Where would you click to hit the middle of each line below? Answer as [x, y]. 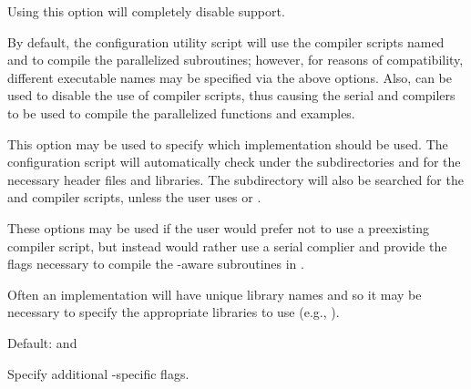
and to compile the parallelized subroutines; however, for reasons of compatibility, [235, 60]
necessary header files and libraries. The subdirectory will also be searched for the [235, 179]
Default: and [42, 342]
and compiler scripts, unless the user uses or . [134, 197]
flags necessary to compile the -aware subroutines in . [156, 264]
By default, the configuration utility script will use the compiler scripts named [226, 41]
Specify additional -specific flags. [98, 373]
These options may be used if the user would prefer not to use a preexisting [218, 227]
